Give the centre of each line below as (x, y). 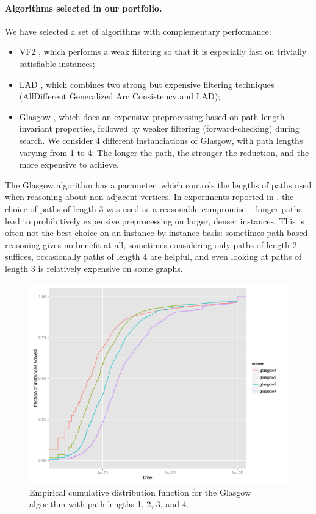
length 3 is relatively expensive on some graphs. (94, 268)
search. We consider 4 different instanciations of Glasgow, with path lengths (161, 140)
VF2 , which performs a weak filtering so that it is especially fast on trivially (163, 52)
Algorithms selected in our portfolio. (84, 8)
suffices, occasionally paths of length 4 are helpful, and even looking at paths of (153, 256)
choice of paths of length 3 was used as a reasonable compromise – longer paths (153, 208)
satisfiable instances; (57, 63)
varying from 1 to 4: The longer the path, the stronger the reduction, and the (164, 152)
